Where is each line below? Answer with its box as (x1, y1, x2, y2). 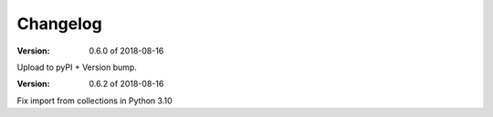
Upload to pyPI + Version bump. (16, 62, 137, 73)
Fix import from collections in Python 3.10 (16, 95, 173, 106)
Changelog (16, 14, 102, 34)
